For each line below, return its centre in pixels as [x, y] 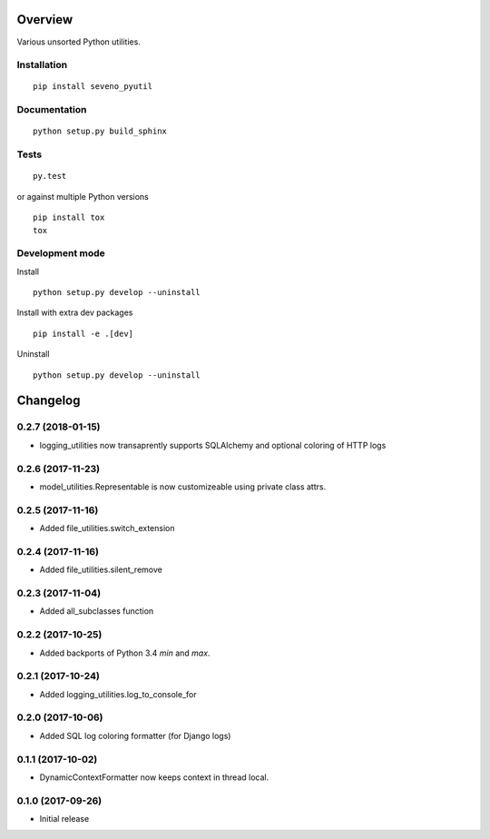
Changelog [49, 401]
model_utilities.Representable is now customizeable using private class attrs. [183, 487]
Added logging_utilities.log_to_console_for [118, 694]
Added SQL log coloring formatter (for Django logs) [135, 735]
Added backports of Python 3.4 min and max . [125, 653]
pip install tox [69, 217]
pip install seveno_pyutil [93, 87]
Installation [42, 65]
